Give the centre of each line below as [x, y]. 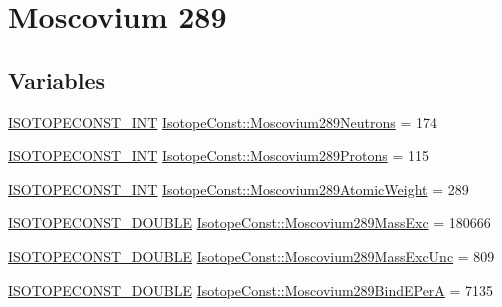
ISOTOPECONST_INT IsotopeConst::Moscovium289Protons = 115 [218, 155]
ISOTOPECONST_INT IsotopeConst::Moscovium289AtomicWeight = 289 [238, 188]
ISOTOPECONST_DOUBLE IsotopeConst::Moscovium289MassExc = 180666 [249, 222]
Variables [57, 79]
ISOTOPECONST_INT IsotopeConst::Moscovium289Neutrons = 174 [222, 121]
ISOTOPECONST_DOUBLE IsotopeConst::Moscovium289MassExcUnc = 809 [251, 255]
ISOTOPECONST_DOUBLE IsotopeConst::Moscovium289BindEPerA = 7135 [251, 289]
